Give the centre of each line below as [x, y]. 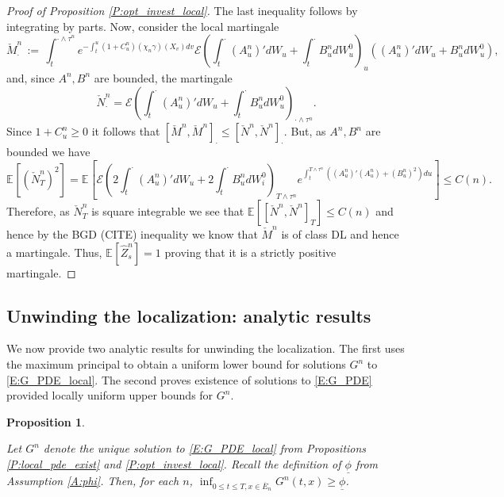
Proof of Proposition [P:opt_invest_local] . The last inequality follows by [182, 10]
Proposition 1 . [46, 421]
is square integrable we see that [168, 211]
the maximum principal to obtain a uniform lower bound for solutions [176, 364]
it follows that [126, 131]
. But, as [305, 131]
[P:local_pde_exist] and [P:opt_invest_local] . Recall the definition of [174, 464]
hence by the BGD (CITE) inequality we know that [132, 234]
